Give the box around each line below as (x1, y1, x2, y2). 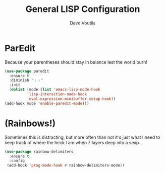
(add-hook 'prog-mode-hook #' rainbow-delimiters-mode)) (6, 163, 125, 168)
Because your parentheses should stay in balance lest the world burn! (4, 59, 148, 65)
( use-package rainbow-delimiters (4, 149, 74, 154)
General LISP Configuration (25, 3, 140, 15)
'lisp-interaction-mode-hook (26, 92, 87, 97)
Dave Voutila (69, 20, 96, 26)
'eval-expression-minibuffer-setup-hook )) (26, 96, 116, 101)
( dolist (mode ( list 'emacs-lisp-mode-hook (9, 87, 100, 92)
